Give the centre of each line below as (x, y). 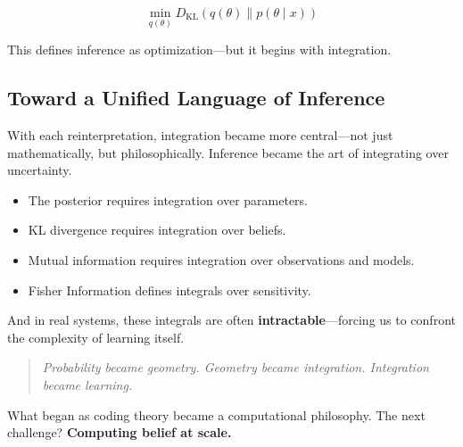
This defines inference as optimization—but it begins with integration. (199, 50)
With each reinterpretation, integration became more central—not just (200, 135)
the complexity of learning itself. (96, 337)
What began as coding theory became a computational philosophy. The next (216, 414)
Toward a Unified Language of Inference (196, 98)
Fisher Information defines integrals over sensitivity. (169, 290)
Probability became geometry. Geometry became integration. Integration (236, 367)
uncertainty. (40, 170)
